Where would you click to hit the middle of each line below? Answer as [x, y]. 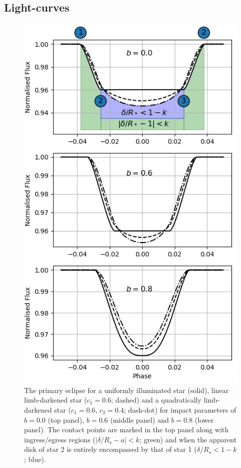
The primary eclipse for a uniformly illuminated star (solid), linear [127, 390]
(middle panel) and [140, 419]
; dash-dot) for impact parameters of [180, 409]
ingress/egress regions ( [60, 439]
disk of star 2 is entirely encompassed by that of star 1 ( [110, 449]
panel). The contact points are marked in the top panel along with [127, 430]
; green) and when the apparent [188, 439]
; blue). [35, 459]
